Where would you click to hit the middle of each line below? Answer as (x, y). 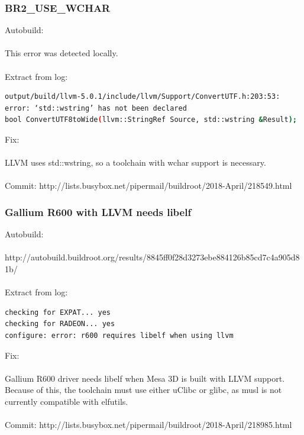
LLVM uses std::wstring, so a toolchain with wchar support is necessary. (135, 162)
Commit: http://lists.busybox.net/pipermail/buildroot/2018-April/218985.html (148, 425)
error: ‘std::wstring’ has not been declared (96, 108)
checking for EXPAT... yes (58, 312)
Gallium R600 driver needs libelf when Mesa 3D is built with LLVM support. (145, 378)
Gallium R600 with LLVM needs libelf (98, 212)
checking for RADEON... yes (60, 324)
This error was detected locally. (62, 53)
